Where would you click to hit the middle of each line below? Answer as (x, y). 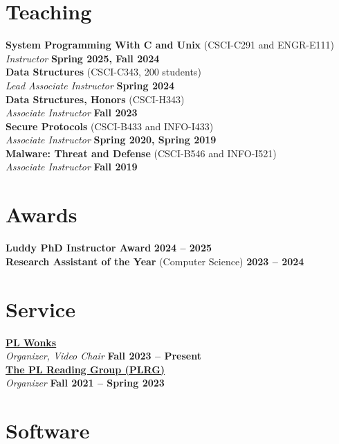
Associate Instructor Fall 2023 (72, 113)
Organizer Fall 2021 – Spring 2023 (85, 383)
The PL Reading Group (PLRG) (85, 369)
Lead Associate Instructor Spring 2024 (90, 85)
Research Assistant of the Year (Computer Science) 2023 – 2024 (155, 261)
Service (40, 309)
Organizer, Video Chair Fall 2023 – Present (103, 356)
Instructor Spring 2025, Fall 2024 (83, 58)
